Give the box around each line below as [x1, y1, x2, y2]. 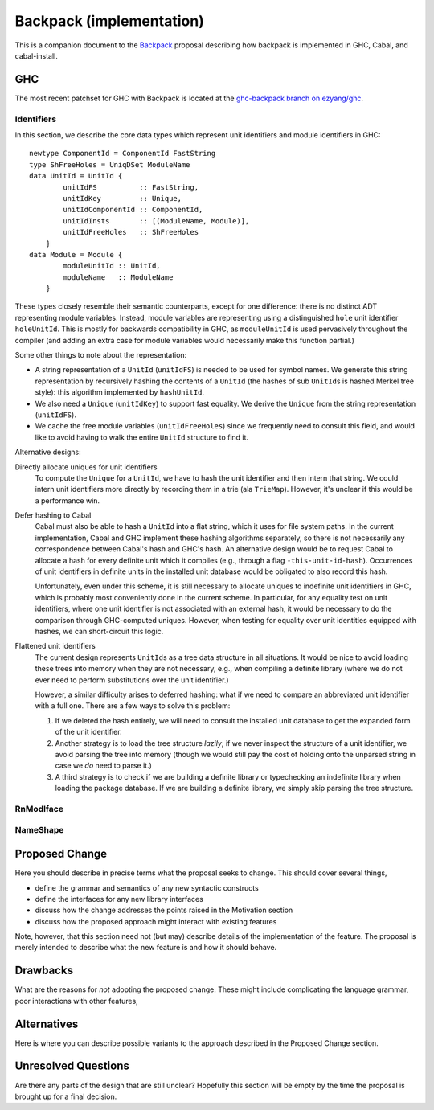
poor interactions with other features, [14, 996, 138, 1006]
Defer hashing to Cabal [14, 510, 92, 520]
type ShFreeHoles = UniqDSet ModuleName [29, 160, 190, 169]
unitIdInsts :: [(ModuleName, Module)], [63, 216, 250, 225]
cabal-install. [14, 51, 58, 60]
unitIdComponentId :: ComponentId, [63, 205, 203, 215]
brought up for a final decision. [14, 1092, 117, 1101]
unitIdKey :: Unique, [63, 194, 182, 203]
